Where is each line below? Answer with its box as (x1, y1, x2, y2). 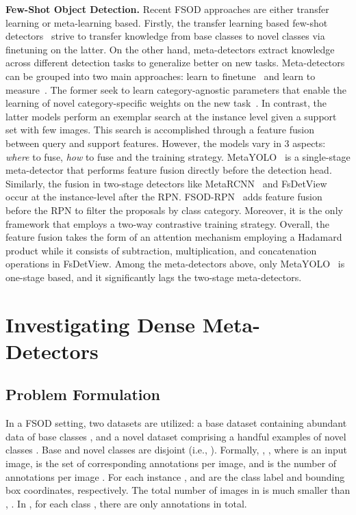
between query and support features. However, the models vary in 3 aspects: (5, 135, 326, 150)
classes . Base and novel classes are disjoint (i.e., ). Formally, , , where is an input (5, 443, 347, 457)
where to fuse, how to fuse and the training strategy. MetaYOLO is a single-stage (5, 149, 351, 163)
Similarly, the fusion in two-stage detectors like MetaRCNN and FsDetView (5, 176, 327, 190)
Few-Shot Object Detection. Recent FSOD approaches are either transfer (5, 2, 329, 16)
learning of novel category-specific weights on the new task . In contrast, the (5, 96, 327, 110)
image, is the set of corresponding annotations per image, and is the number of (5, 456, 337, 471)
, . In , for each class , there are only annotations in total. (5, 496, 247, 510)
